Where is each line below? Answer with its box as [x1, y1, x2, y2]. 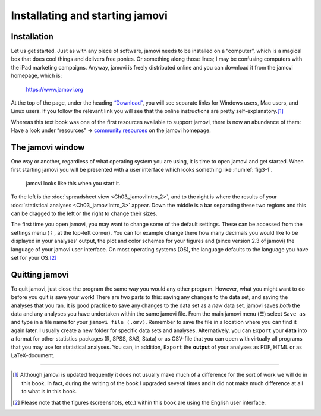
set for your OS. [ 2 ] [11, 254, 57, 261]
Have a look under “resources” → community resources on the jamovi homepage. [11, 127, 211, 134]
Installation [11, 31, 53, 42]
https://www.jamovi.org [26, 86, 83, 93]
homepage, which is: [11, 72, 62, 80]
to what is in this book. [21, 388, 77, 395]
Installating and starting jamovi [11, 9, 168, 22]
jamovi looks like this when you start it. [26, 179, 121, 187]
